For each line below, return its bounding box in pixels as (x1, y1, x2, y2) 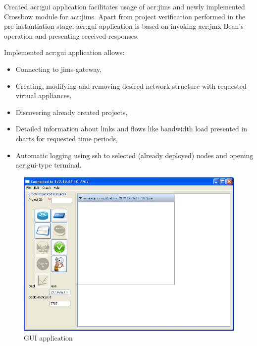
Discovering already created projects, (15, 107, 128, 117)
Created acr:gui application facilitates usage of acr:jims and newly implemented (4, 1, 245, 11)
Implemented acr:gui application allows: (4, 47, 125, 58)
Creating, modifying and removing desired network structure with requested (15, 80, 247, 91)
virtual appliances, (15, 90, 72, 101)
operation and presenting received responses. (4, 30, 139, 41)
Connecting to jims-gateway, (15, 63, 102, 74)
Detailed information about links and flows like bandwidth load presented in (15, 123, 248, 134)
